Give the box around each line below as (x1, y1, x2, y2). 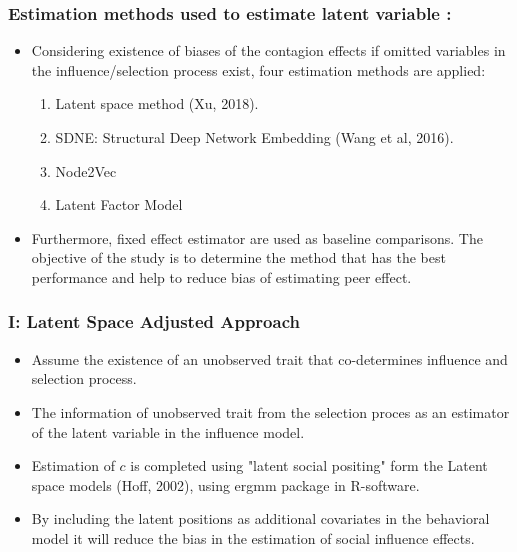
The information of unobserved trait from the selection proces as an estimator (31, 401, 510, 422)
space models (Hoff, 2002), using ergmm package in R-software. (31, 474, 420, 495)
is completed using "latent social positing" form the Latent (130, 455, 488, 476)
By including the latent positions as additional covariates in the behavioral (31, 508, 490, 529)
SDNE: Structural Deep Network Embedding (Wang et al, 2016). (55, 127, 454, 147)
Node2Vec (55, 160, 117, 181)
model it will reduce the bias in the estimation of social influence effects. (31, 527, 475, 548)
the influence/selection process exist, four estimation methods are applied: (31, 59, 486, 80)
